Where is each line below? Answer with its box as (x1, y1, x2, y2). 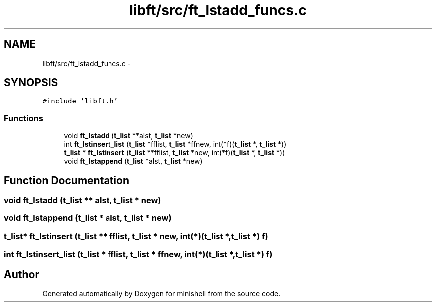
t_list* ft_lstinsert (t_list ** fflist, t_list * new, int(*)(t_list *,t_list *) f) (4, 231, 268, 241)
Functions (4, 113, 43, 123)
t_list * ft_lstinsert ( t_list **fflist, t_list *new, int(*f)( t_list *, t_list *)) (64, 148, 285, 157)
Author (4, 268, 39, 281)
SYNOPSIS (4, 76, 58, 89)
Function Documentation (4, 174, 129, 187)
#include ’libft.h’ (42, 97, 118, 105)
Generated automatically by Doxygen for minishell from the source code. (42, 289, 281, 298)
